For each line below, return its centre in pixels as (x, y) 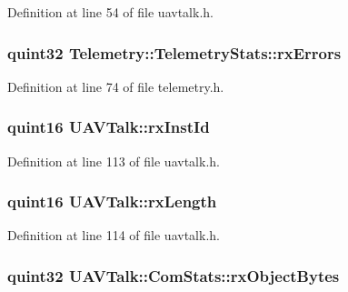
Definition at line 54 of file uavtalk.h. (110, 12)
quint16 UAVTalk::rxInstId (109, 127)
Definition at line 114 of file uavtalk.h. (114, 235)
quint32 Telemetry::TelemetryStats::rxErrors (174, 52)
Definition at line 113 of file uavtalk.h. (114, 161)
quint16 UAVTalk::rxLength (112, 201)
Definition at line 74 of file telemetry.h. (116, 86)
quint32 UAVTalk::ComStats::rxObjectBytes (174, 275)
